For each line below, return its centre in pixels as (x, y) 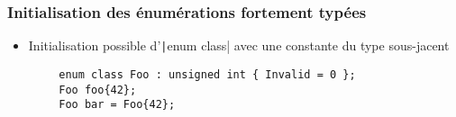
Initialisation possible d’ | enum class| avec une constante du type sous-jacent (239, 45)
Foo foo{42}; (98, 90)
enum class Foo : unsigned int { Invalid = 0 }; (207, 74)
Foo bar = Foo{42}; (117, 105)
